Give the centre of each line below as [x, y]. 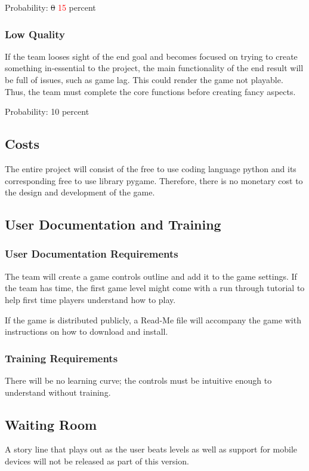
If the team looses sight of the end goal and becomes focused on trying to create [151, 56]
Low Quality [35, 34]
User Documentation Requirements [92, 254]
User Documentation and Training [113, 224]
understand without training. [58, 392]
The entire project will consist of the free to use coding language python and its [151, 168]
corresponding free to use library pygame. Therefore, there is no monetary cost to [154, 180]
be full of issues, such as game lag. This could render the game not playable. [144, 79]
